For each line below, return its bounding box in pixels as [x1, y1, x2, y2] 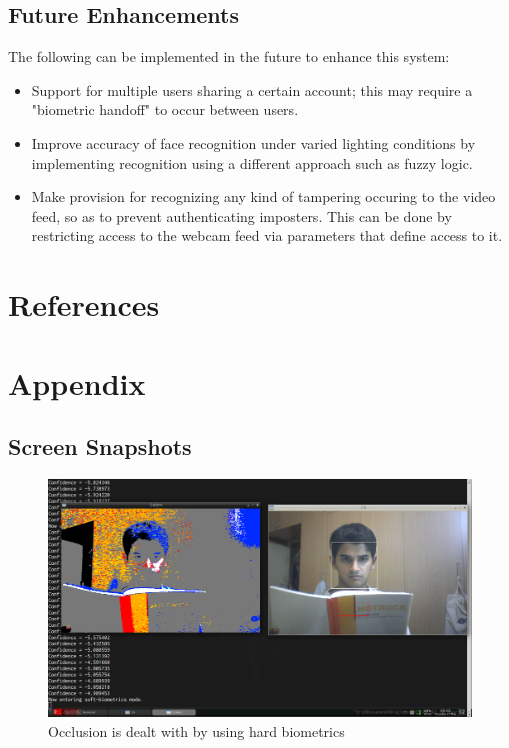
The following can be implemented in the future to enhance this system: [8, 46, 450, 67]
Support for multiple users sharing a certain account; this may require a [31, 79, 473, 100]
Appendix [8, 362, 146, 403]
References [8, 284, 160, 325]
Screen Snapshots [8, 431, 192, 462]
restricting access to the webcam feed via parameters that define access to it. [31, 225, 503, 246]
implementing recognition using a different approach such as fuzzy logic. [31, 152, 473, 173]
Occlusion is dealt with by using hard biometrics [48, 720, 345, 741]
